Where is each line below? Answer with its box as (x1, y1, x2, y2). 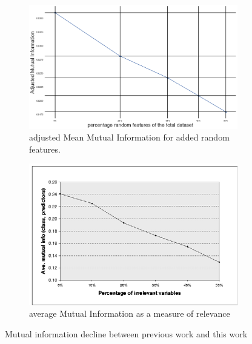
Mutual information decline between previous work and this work (5, 327, 248, 340)
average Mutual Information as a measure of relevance (29, 307, 230, 320)
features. (29, 142, 61, 155)
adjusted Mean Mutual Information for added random (29, 131, 230, 144)
